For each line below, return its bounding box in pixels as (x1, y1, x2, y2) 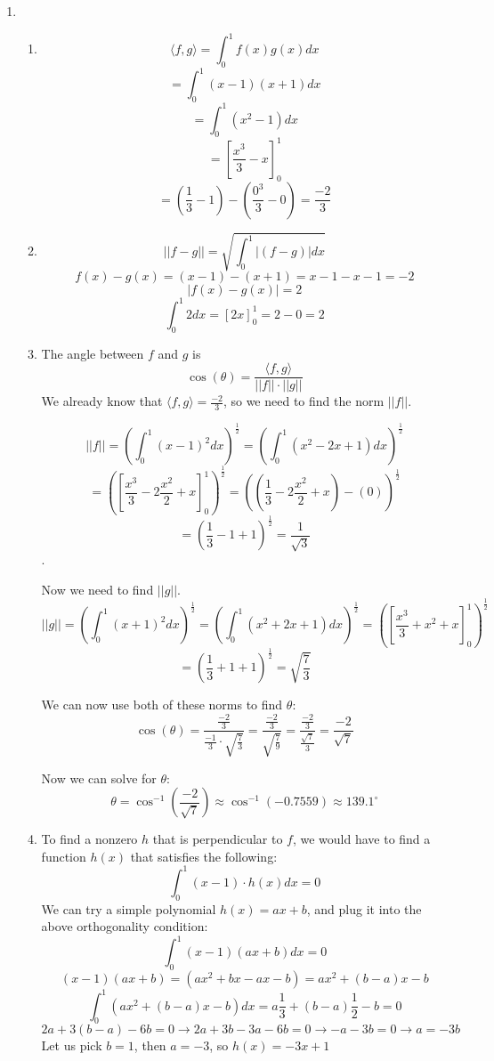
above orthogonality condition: (41, 917, 208, 935)
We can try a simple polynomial (41, 899, 216, 918)
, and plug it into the (306, 899, 422, 918)
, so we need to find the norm (223, 392, 385, 410)
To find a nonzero (41, 830, 138, 848)
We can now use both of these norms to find (41, 695, 283, 714)
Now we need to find (41, 579, 154, 598)
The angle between (41, 344, 144, 362)
